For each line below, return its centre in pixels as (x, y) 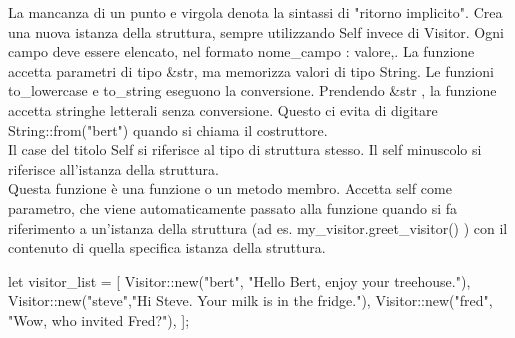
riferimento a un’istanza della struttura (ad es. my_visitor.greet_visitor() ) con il (258, 227)
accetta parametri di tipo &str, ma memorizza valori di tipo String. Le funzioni (251, 70)
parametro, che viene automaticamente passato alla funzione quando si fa (233, 207)
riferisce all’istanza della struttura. (113, 168)
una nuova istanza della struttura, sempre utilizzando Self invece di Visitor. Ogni (256, 31)
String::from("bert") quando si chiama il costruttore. (168, 129)
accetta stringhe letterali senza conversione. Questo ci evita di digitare (223, 109)
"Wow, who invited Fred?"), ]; (99, 319)
